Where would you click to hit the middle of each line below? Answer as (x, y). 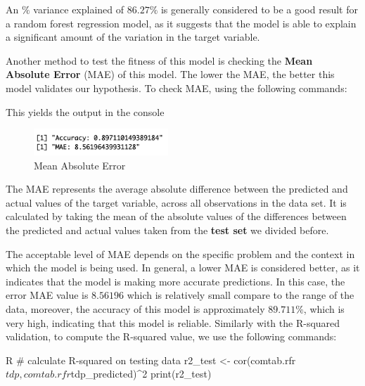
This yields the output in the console (85, 111)
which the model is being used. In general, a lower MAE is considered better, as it (183, 268)
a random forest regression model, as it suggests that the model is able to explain (181, 23)
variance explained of (79, 9)
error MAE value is (47, 295)
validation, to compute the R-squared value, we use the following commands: (171, 336)
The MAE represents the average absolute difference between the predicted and (177, 189)
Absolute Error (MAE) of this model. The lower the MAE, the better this (170, 74)
